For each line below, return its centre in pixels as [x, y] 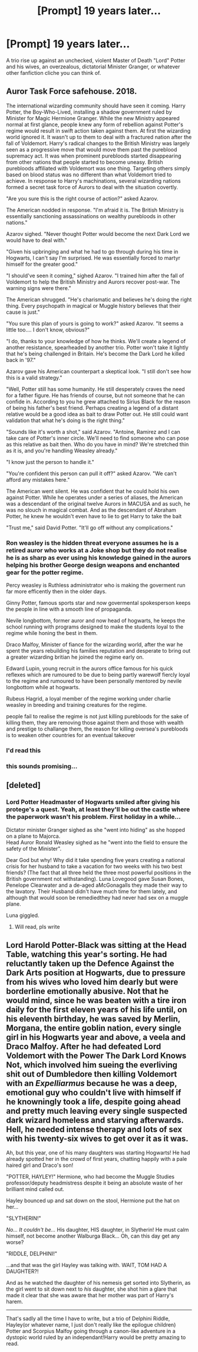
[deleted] [24, 785]
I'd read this [24, 750]
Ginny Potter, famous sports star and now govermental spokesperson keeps [98, 603]
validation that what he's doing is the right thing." [66, 420]
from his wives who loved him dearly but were [92, 982]
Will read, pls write [37, 926]
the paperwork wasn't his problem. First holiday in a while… [93, 817]
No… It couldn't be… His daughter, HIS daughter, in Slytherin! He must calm [98, 1230]
